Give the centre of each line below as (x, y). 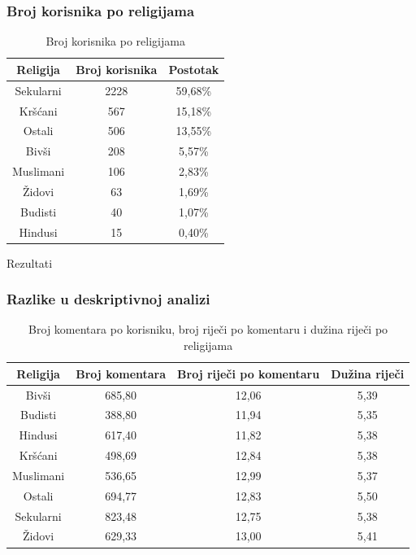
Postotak (194, 69)
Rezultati (30, 262)
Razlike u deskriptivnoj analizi (108, 299)
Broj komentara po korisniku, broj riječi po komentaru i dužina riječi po (208, 329)
